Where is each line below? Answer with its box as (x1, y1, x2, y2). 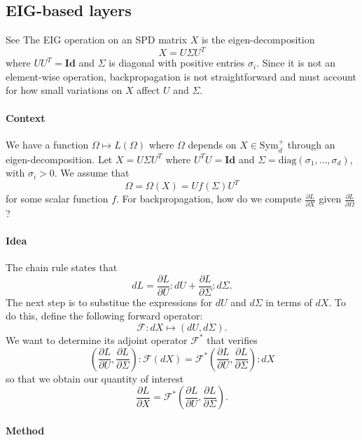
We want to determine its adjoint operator (6, 332, 188, 347)
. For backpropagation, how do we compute (116, 191, 302, 206)
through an (287, 137, 335, 151)
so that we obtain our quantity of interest (6, 371, 184, 385)
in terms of (265, 294, 312, 309)
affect (137, 83, 160, 97)
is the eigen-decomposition (201, 32, 315, 47)
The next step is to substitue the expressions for (6, 294, 212, 309)
